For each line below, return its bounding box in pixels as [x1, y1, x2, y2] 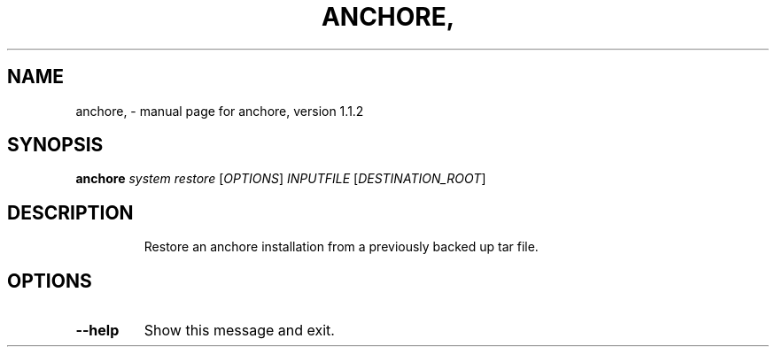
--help [75, 321, 120, 340]
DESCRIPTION [7, 201, 134, 224]
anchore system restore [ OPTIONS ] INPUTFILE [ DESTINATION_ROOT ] [75, 171, 486, 187]
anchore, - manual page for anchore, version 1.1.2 [75, 103, 364, 119]
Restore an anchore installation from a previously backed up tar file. [144, 239, 539, 255]
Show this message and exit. [144, 321, 335, 340]
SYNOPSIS [7, 134, 104, 157]
